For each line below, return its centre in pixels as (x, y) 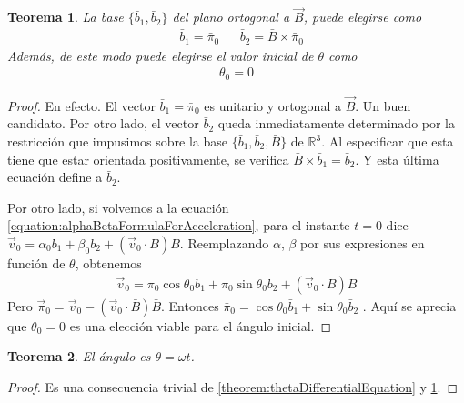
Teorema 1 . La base (66, 17)
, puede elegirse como (363, 17)
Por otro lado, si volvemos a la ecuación (118, 207)
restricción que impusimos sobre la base (117, 141)
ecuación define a (55, 177)
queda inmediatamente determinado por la (337, 123)
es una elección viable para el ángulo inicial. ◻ (201, 325)
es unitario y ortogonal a (272, 105)
